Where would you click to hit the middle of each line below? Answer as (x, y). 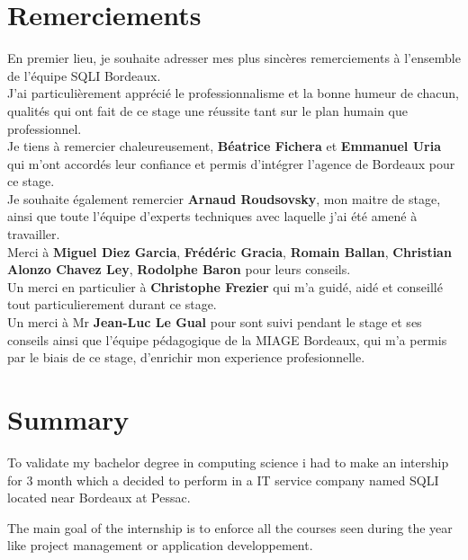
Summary (68, 419)
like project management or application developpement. (160, 545)
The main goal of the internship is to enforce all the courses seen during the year (230, 527)
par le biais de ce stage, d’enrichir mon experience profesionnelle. (186, 357)
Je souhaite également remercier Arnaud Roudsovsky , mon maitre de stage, (224, 198)
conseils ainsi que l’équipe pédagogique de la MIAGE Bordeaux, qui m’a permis (227, 339)
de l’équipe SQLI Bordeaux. (84, 75)
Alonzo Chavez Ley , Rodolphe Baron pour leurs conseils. (179, 269)
